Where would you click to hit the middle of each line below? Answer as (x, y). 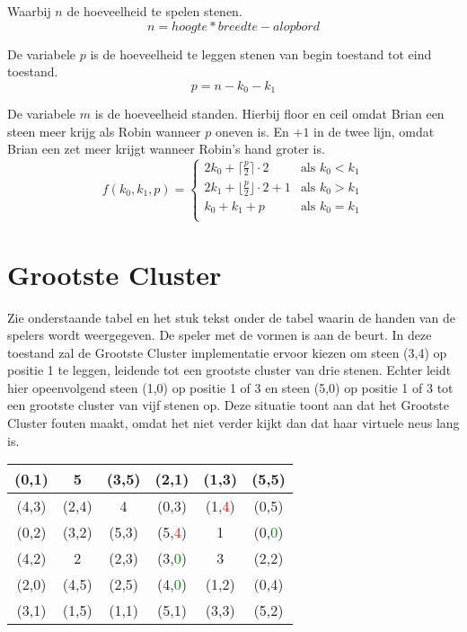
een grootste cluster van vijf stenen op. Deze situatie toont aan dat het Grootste (228, 405)
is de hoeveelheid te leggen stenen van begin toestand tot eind (261, 53)
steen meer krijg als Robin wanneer (104, 131)
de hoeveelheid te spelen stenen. (154, 11)
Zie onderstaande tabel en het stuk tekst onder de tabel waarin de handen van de (231, 317)
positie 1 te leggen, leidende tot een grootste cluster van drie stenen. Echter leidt (229, 370)
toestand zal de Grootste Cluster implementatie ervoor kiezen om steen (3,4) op (227, 352)
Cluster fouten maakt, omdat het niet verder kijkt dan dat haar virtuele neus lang (233, 423)
